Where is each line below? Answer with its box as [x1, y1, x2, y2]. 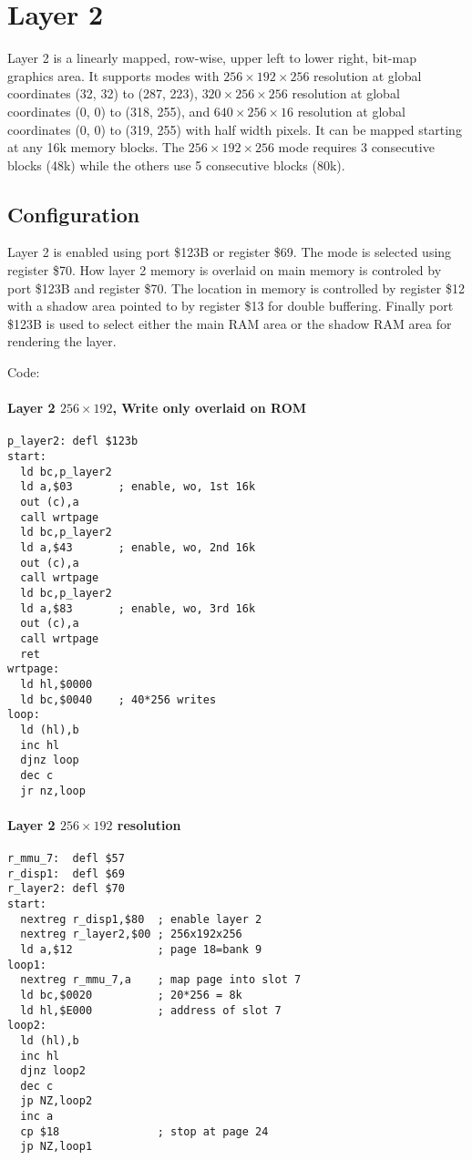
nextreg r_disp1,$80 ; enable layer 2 [20, 912, 262, 926]
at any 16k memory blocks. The [7, 138, 185, 157]
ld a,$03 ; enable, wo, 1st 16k [20, 480, 256, 494]
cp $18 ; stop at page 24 [20, 1124, 269, 1138]
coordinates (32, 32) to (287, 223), [7, 84, 198, 103]
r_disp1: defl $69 [7, 867, 125, 880]
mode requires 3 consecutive [278, 138, 435, 157]
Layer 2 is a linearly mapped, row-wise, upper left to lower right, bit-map [7, 48, 416, 67]
